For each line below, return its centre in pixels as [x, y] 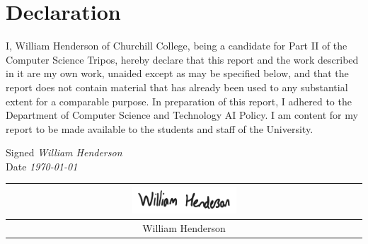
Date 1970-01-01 [42, 166]
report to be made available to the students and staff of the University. [160, 128]
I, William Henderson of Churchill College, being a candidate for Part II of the [177, 46]
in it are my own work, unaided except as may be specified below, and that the [177, 73]
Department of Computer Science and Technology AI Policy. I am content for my [182, 115]
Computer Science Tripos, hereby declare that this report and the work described [182, 59]
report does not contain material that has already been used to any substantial [177, 87]
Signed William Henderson [64, 152]
